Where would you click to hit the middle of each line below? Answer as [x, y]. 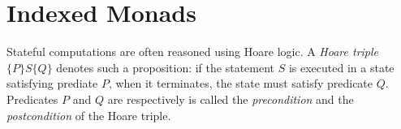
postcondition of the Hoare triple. [89, 115]
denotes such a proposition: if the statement [166, 67]
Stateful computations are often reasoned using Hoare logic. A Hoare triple [193, 52]
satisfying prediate [52, 83]
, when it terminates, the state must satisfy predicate [241, 83]
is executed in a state [341, 67]
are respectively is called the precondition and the [231, 99]
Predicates [32, 99]
